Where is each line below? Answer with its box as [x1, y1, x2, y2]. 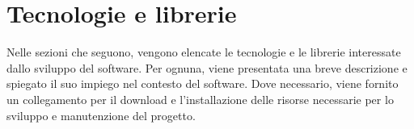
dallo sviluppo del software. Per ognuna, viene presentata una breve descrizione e [6, 59, 408, 76]
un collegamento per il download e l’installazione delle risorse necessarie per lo [6, 90, 394, 107]
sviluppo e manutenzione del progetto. [6, 106, 196, 123]
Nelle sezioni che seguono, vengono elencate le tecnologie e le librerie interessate [6, 44, 401, 60]
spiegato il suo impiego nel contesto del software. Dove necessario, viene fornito [6, 75, 399, 92]
